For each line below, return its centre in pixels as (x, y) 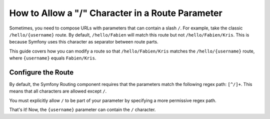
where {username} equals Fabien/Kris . (53, 58)
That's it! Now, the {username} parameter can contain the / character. (82, 109)
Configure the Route (41, 72)
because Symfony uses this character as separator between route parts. (84, 42)
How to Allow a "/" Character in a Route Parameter (116, 13)
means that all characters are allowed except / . (58, 91)
